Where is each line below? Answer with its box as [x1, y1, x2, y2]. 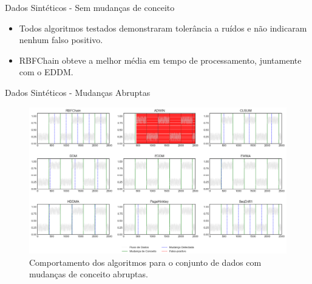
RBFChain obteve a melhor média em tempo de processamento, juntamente [19, 53, 302, 66]
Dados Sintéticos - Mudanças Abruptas [5, 86, 151, 98]
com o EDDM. [19, 66, 73, 78]
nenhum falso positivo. [19, 33, 103, 46]
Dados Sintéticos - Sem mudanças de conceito [5, 1, 175, 13]
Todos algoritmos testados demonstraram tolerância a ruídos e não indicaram [19, 21, 307, 34]
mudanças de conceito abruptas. [29, 268, 148, 280]
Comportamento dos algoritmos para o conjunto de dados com [29, 255, 262, 268]
